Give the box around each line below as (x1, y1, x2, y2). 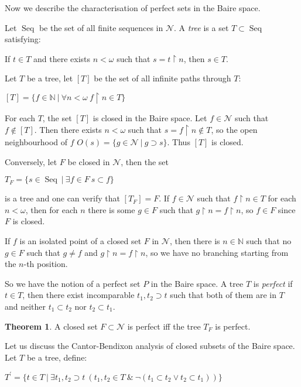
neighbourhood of (5, 136, 68, 148)
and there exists (33, 52, 91, 64)
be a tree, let (26, 72, 73, 84)
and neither (5, 300, 46, 312)
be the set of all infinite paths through (94, 72, 231, 84)
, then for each (25, 203, 78, 215)
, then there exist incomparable (22, 289, 135, 301)
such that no (246, 235, 292, 247)
